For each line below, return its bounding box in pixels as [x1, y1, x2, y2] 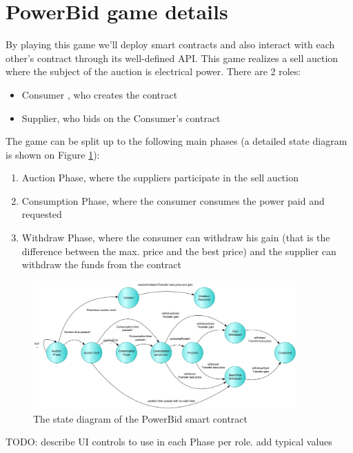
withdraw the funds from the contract [21, 257, 182, 272]
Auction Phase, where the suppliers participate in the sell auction [21, 170, 299, 185]
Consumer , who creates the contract [21, 87, 178, 101]
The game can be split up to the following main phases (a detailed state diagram [6, 134, 347, 148]
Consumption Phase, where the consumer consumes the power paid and [21, 193, 325, 208]
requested [21, 207, 62, 221]
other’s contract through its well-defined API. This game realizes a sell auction [6, 50, 339, 65]
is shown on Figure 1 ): [6, 147, 100, 161]
